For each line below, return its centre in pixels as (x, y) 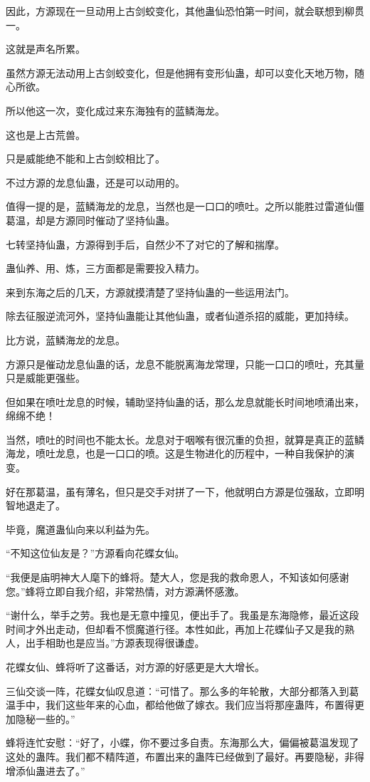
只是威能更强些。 (46, 378)
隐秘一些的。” (45, 718)
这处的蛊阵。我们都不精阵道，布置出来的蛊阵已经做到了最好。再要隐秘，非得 (185, 756)
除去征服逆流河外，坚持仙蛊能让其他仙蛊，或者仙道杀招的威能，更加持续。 (180, 316)
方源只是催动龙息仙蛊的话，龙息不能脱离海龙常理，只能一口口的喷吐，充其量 (185, 364)
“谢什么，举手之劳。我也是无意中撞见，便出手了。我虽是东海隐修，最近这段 (183, 615)
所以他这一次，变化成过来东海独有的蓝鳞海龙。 (115, 110)
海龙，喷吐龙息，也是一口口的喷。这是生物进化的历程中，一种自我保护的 (175, 453)
